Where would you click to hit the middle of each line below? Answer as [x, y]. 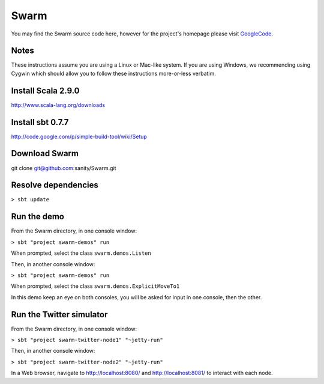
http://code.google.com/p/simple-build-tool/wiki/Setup [79, 136]
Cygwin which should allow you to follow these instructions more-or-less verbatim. [113, 73]
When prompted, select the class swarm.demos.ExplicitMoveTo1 [95, 286]
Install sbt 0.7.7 [40, 122]
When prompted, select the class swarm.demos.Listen [81, 253]
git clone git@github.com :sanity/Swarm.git [64, 168]
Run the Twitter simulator [59, 315]
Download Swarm [45, 154]
